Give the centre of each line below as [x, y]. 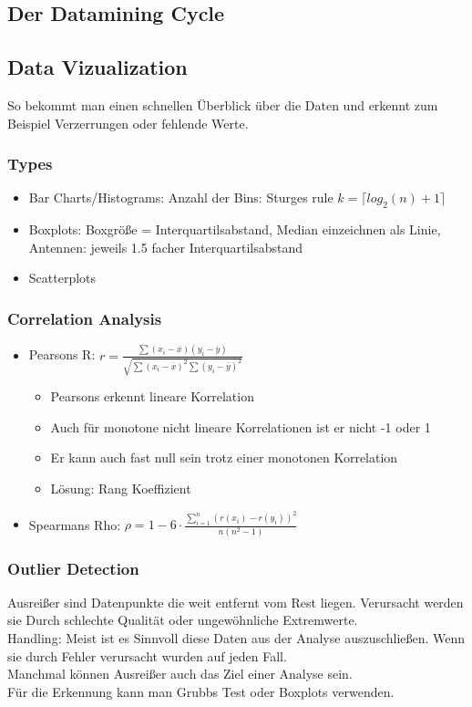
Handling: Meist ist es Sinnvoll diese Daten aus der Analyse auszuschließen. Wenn [236, 638]
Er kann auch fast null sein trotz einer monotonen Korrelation [224, 457]
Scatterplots [62, 278]
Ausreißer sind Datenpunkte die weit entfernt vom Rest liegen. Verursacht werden [236, 602]
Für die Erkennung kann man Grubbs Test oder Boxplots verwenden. [201, 691]
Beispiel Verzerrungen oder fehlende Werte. [128, 123]
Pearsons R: [62, 354]
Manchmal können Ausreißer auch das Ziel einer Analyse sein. [180, 674]
